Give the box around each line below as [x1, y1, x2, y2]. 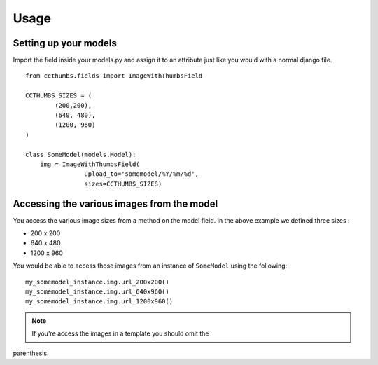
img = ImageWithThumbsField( [39, 160, 140, 168]
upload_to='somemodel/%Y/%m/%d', [84, 170, 199, 178]
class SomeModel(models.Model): [25, 151, 136, 158]
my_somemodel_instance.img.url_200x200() [25, 277, 169, 286]
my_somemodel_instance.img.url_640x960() [25, 288, 169, 296]
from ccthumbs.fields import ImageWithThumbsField [25, 72, 203, 80]
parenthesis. [13, 349, 49, 357]
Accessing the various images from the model [13, 198, 218, 209]
